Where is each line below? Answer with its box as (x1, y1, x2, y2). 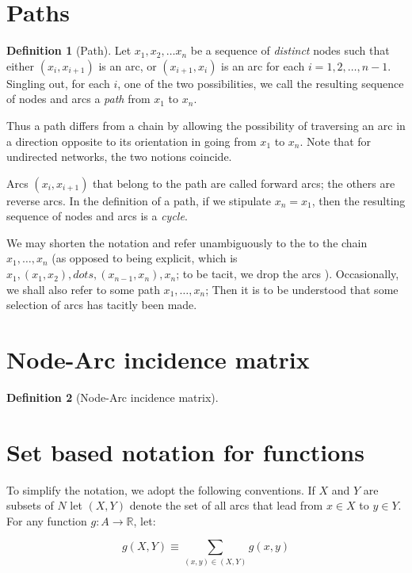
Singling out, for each (6, 74, 110, 91)
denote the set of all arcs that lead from (129, 497, 323, 514)
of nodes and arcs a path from (6, 90, 151, 107)
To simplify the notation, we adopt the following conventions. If (6, 481, 315, 498)
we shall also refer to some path (6, 281, 160, 297)
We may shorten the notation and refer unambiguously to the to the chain (6, 234, 368, 250)
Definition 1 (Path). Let (6, 42, 132, 59)
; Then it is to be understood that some (205, 281, 399, 297)
